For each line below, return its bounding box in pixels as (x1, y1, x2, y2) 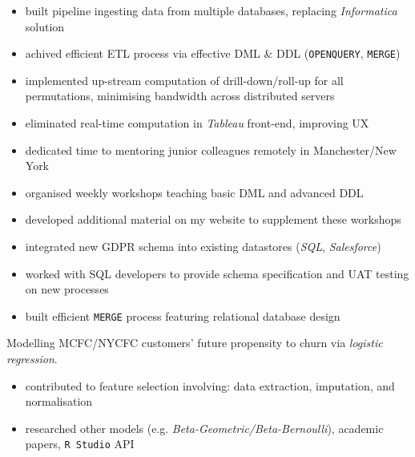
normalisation (25, 393, 93, 410)
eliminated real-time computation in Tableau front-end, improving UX (25, 115, 369, 131)
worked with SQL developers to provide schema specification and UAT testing (25, 265, 409, 281)
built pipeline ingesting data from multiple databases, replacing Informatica (25, 2, 397, 18)
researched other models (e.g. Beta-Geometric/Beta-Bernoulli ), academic (25, 419, 384, 436)
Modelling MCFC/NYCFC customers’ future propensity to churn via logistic (6, 334, 383, 351)
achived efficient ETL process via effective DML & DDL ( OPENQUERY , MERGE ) (25, 45, 401, 62)
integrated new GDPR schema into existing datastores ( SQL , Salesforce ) (25, 238, 381, 254)
